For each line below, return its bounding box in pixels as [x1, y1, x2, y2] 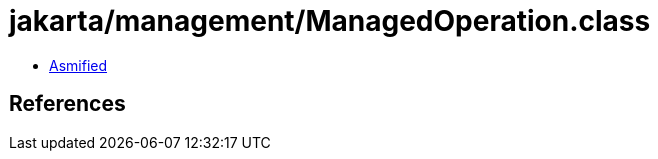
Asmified [49, 56, 108, 74]
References [9, 91, 126, 117]
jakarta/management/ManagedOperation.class [9, 4, 651, 38]
